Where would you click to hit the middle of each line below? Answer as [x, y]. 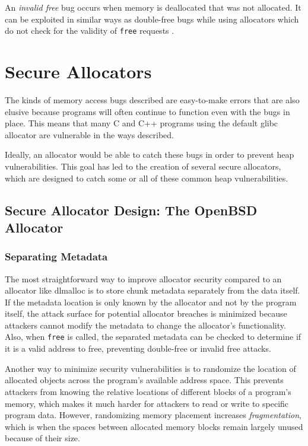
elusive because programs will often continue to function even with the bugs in [147, 111]
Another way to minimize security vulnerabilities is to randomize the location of [150, 368]
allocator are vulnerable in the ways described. [89, 134]
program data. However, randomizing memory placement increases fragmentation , [153, 415]
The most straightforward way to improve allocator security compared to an [143, 278]
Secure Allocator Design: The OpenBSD [131, 210]
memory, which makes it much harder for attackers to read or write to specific [147, 403]
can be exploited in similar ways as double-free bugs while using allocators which [152, 19]
